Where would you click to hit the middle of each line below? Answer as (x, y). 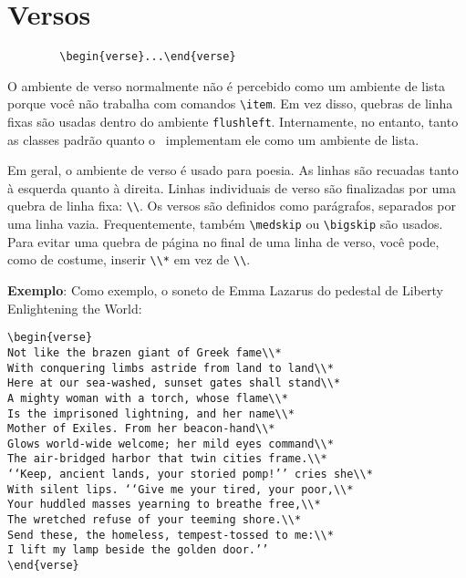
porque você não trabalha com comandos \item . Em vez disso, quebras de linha (230, 103)
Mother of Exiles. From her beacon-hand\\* (141, 429)
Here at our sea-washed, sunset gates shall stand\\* (174, 383)
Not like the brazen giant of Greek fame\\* (145, 352)
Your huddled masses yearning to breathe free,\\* (164, 505)
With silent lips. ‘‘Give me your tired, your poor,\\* (181, 489)
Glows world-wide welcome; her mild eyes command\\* (171, 444)
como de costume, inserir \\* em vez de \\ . (129, 259)
